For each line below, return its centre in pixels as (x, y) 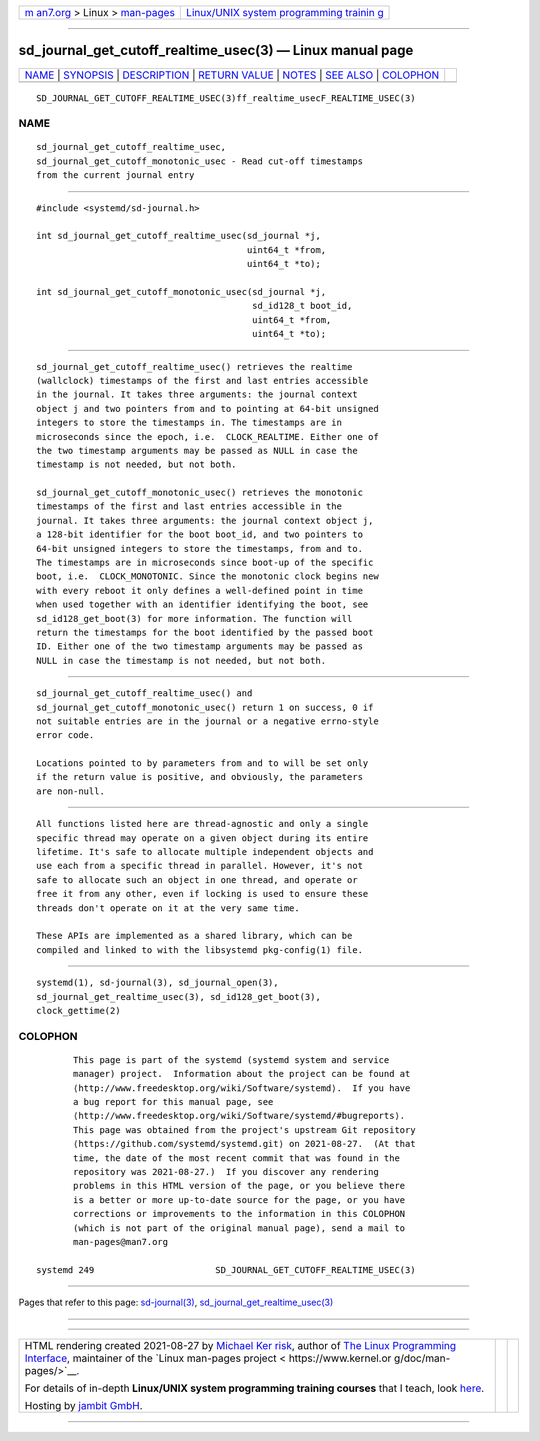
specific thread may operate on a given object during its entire (202, 838)
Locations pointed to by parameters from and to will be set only (202, 763)
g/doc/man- (422, 1358)
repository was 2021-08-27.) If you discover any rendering (226, 1172)
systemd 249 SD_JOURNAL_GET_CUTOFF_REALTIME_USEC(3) (226, 1269)
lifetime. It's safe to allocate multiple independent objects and (205, 852)
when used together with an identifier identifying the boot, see (202, 604)
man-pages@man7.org (121, 1241)
